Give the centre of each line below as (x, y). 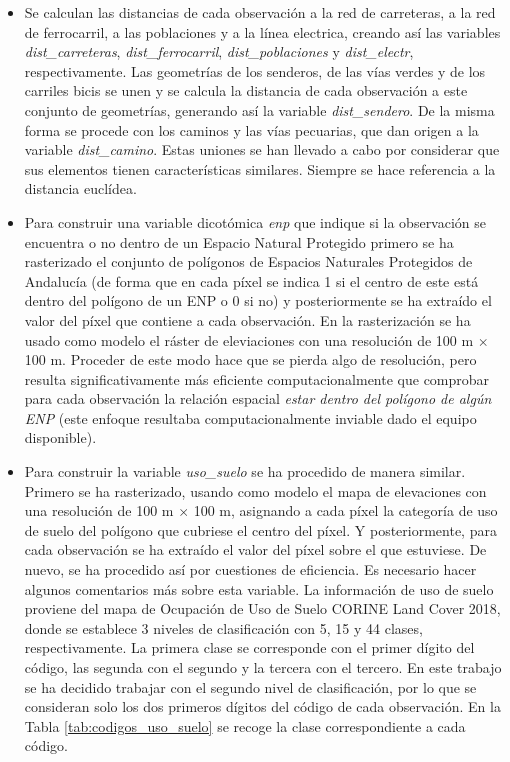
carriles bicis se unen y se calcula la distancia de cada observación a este (246, 90)
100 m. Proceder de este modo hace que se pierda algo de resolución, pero (250, 359)
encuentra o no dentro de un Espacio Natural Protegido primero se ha (239, 241)
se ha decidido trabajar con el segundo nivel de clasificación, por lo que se (250, 686)
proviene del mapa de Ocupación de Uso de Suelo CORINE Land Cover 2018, (262, 608)
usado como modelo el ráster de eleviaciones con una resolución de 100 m (249, 339)
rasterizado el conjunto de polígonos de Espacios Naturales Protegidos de (248, 261)
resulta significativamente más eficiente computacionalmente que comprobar (257, 378)
